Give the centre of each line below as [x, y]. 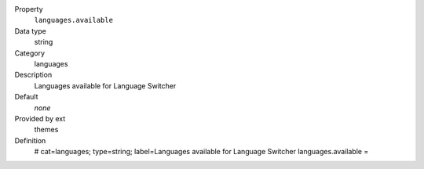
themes [46, 130]
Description [33, 75]
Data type [30, 31]
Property [29, 9]
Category [30, 53]
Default [26, 97]
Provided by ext [40, 118]
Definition [30, 140]
